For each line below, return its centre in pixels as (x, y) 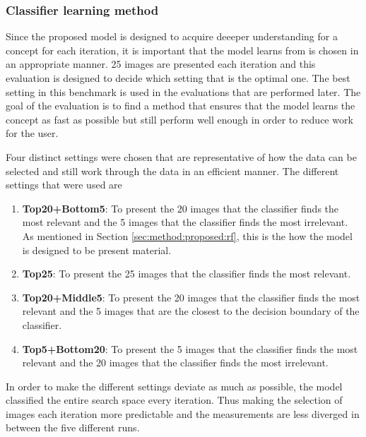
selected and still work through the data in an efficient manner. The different (172, 170)
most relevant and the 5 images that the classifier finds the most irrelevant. (185, 222)
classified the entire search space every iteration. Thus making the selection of (174, 400)
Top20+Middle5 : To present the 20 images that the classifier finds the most (191, 297)
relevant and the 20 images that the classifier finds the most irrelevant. (175, 363)
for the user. (32, 133)
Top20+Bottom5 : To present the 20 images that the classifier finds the (180, 208)
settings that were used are (64, 185)
